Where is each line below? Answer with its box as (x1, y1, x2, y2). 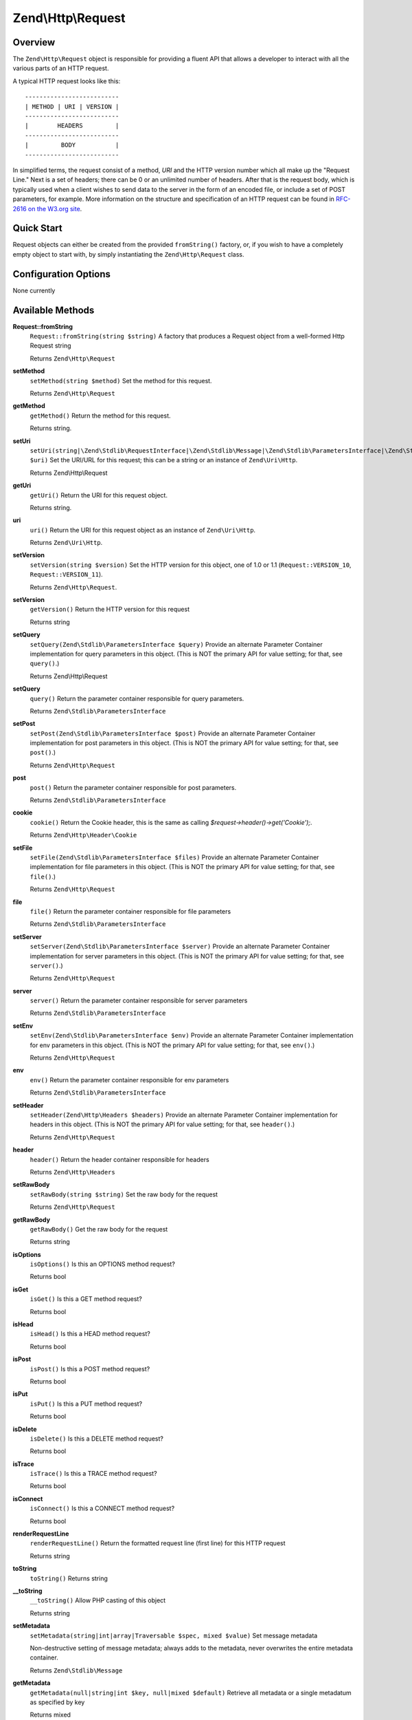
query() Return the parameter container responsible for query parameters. (30, 694, 244, 702)
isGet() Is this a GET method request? (30, 1295, 142, 1303)
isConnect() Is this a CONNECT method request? (30, 1504, 175, 1513)
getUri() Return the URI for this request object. (30, 491, 168, 499)
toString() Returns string (30, 1574, 108, 1582)
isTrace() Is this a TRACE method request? (30, 1470, 157, 1478)
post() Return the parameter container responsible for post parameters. (30, 783, 237, 791)
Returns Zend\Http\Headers (30, 1168, 116, 1176)
